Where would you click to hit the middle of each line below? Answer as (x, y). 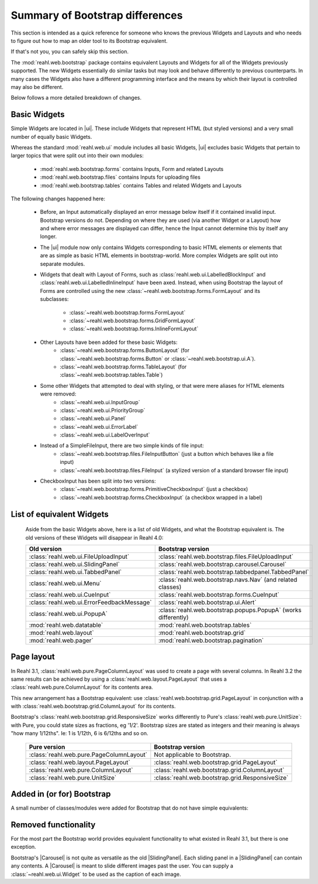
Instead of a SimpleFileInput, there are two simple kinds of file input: (122, 446)
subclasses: (54, 299)
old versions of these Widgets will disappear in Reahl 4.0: (94, 537)
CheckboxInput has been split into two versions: (98, 481)
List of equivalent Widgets (60, 514)
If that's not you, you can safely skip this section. (70, 52)
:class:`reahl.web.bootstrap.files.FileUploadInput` (226, 557)
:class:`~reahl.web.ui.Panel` (93, 418)
